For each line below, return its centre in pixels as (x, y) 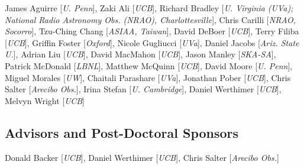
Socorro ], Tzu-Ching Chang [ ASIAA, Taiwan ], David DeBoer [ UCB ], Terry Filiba (152, 31)
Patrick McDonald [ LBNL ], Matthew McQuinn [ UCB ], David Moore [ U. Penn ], (149, 65)
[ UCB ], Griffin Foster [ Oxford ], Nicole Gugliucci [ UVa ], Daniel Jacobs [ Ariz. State (152, 42)
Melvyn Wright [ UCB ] (45, 100)
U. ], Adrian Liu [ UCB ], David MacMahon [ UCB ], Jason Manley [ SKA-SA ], (140, 54)
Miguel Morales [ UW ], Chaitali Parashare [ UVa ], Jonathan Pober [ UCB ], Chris (148, 77)
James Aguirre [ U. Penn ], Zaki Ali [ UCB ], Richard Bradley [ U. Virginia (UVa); (149, 8)
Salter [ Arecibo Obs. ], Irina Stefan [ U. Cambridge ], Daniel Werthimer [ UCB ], (143, 89)
